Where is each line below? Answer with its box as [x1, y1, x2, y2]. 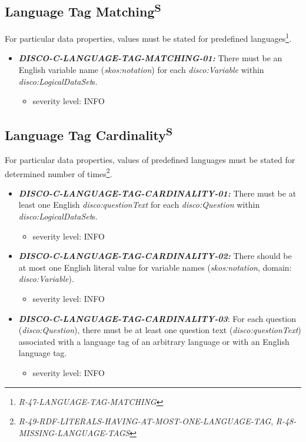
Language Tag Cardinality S [5, 124, 173, 144]
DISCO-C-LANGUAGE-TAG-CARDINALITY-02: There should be [18, 250, 292, 262]
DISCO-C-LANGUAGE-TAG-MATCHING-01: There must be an [18, 52, 282, 64]
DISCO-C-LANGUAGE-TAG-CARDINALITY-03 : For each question [18, 312, 297, 324]
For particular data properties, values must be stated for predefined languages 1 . [5, 31, 292, 44]
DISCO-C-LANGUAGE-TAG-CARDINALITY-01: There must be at [18, 187, 297, 199]
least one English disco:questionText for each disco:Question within [18, 198, 260, 211]
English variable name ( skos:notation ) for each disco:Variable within [18, 64, 264, 76]
